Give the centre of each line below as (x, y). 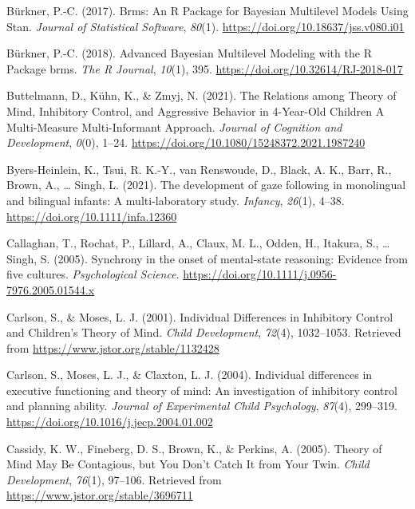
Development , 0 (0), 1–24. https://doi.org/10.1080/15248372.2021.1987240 (186, 142)
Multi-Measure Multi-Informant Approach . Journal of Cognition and (174, 126)
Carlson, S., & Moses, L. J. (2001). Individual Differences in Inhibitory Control (200, 316)
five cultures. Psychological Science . (93, 274)
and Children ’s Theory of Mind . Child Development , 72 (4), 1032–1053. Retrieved (204, 332)
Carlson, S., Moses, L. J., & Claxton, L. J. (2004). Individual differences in (190, 375)
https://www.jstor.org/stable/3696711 (100, 495)
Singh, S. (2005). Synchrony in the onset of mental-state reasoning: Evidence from (207, 258)
